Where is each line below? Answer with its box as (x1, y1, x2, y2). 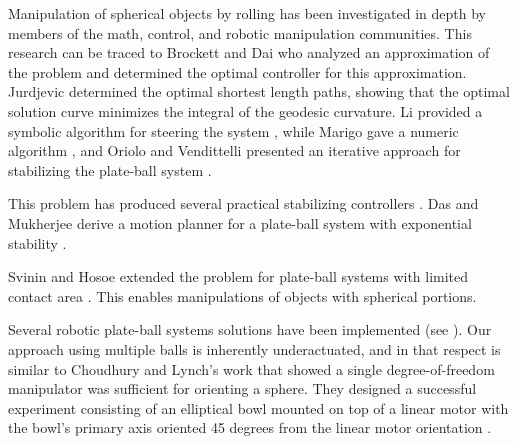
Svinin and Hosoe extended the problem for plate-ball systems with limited (8, 266, 469, 287)
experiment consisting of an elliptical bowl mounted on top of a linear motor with (8, 397, 509, 418)
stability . (8, 232, 67, 253)
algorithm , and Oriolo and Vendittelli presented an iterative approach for (8, 140, 461, 161)
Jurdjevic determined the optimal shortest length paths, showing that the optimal (8, 81, 510, 102)
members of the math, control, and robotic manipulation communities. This (8, 22, 472, 43)
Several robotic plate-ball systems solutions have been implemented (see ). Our (8, 319, 492, 340)
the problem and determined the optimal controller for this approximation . (8, 61, 467, 82)
